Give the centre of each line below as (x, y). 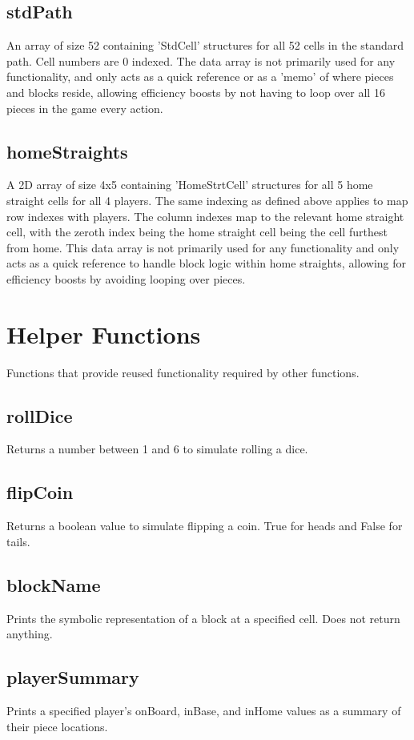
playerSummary (73, 677)
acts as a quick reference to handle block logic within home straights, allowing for (206, 263)
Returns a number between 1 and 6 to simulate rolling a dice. (157, 449)
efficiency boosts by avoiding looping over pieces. (126, 278)
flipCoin (40, 492)
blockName (54, 584)
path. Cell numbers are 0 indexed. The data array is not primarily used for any (201, 60)
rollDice (40, 415)
